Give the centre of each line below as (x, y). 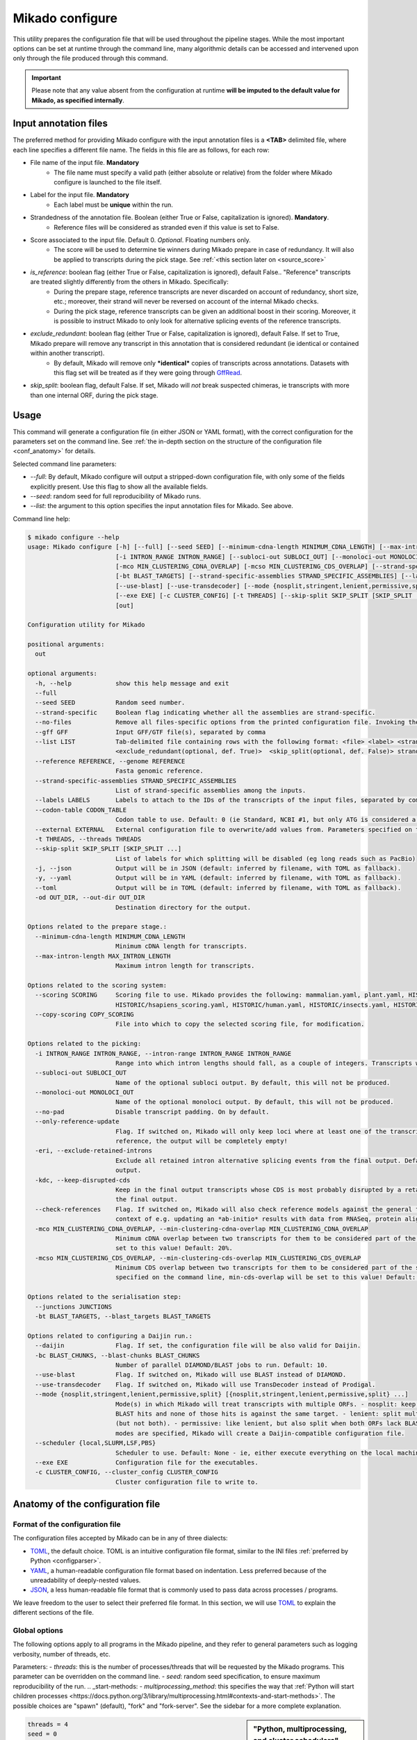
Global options (38, 1630)
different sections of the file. (53, 1613)
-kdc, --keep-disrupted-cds (83, 1180)
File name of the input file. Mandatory (85, 163)
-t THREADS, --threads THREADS (88, 839)
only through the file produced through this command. (90, 58)
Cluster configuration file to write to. (187, 1482)
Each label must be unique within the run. (114, 205)
